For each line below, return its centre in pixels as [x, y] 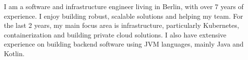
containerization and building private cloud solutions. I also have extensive [115, 34]
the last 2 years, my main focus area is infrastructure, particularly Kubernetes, [122, 25]
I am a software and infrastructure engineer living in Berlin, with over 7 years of [124, 6]
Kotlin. [14, 53]
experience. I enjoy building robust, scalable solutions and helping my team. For [124, 16]
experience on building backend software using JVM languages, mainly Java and [124, 44]
